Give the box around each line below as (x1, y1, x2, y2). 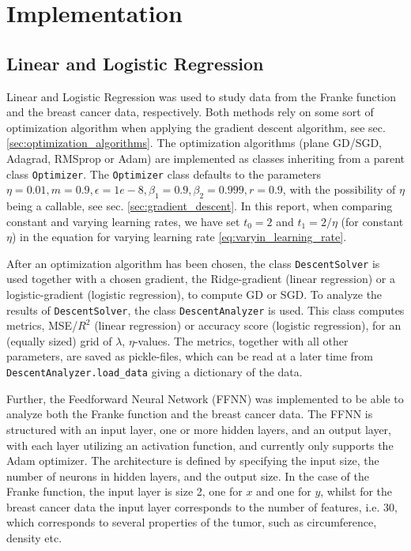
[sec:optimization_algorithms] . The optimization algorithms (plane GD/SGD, (6, 134, 383, 151)
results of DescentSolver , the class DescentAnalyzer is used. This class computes (6, 301, 405, 318)
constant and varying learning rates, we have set (6, 213, 240, 229)
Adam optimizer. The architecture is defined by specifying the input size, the (6, 452, 379, 469)
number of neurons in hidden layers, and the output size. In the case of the (6, 467, 369, 484)
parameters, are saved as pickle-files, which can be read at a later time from (6, 348, 374, 364)
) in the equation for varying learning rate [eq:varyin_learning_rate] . (11, 228, 347, 245)
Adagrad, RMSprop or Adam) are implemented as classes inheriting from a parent (6, 149, 405, 166)
